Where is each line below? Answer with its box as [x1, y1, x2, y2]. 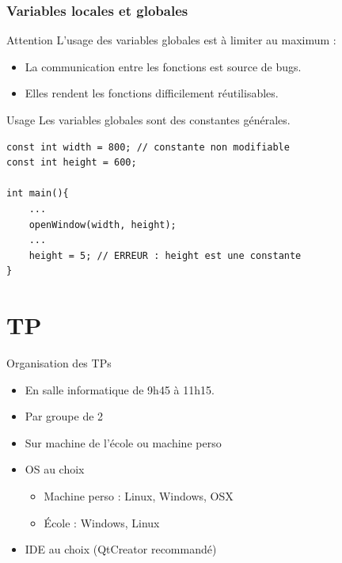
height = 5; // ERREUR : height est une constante [28, 249, 302, 261]
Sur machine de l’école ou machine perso [25, 434, 222, 451]
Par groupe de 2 [25, 408, 104, 424]
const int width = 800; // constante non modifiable [6, 141, 290, 153]
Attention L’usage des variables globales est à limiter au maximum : [6, 32, 336, 48]
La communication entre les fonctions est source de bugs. [25, 58, 302, 74]
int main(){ [6, 188, 69, 200]
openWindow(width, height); [28, 219, 177, 230]
